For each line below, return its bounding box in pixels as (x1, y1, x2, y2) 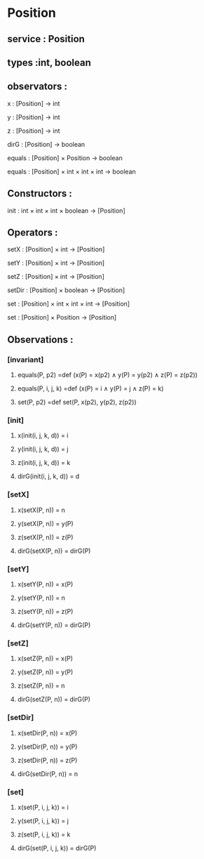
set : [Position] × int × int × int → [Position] (7, 300, 130, 308)
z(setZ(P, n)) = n (17, 681, 65, 690)
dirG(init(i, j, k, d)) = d (17, 472, 80, 480)
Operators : (7, 226, 58, 238)
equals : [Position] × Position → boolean (7, 153, 123, 162)
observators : (7, 81, 68, 93)
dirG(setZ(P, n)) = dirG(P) (17, 695, 91, 704)
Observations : (7, 334, 74, 346)
